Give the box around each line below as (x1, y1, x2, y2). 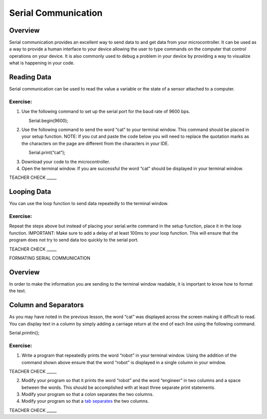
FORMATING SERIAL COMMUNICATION (9, 255, 90, 261)
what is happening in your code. (9, 60, 75, 66)
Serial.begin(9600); (29, 118, 69, 124)
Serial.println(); (9, 330, 40, 335)
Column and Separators (9, 301, 84, 309)
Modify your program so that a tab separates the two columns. (21, 398, 149, 404)
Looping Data (9, 188, 51, 196)
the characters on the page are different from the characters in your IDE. (21, 140, 169, 146)
